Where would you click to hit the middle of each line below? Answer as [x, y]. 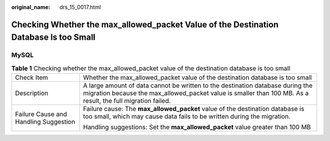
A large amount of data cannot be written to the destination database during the [198, 85]
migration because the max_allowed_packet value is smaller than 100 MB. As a [196, 93]
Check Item [31, 78]
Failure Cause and [41, 114]
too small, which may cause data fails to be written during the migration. [187, 117]
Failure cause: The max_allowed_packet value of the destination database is [194, 109]
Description [32, 93]
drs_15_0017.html [80, 7]
